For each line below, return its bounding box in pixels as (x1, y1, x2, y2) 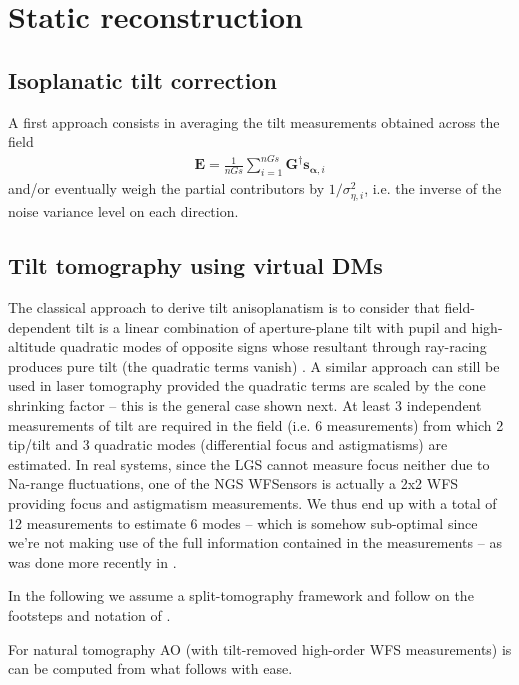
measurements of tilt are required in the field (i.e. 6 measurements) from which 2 (8, 414, 504, 435)
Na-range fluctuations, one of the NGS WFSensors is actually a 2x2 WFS (8, 473, 459, 494)
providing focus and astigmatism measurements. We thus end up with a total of (8, 492, 497, 513)
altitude (8, 336, 56, 357)
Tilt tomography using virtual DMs (8, 250, 383, 281)
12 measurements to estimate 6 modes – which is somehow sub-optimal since (8, 512, 478, 533)
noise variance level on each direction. (8, 201, 239, 222)
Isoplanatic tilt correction (8, 64, 277, 95)
